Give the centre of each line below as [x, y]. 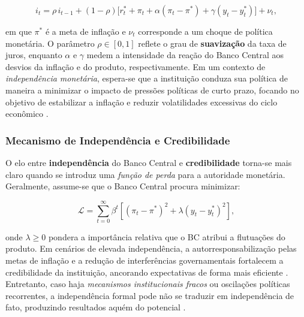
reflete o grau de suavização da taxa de [212, 43]
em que [19, 31]
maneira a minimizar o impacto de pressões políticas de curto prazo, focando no [152, 90]
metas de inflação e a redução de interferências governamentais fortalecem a [145, 260]
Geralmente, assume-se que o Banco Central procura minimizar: [123, 186]
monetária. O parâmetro [50, 43]
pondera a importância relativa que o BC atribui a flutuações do [167, 236]
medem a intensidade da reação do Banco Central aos [185, 55]
